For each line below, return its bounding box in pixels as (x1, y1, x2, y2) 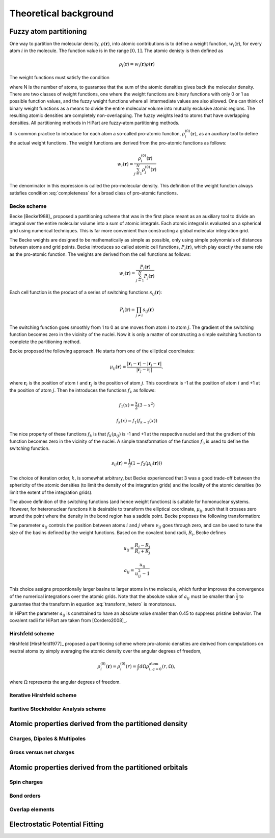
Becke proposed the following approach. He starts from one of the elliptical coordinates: (9, 348, 195, 354)
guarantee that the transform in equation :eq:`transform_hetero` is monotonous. (9, 601, 176, 607)
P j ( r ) (144, 273, 155, 280)
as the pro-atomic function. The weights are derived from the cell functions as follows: (9, 251, 191, 257)
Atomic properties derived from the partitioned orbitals (9, 763, 188, 772)
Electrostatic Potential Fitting (9, 820, 104, 829)
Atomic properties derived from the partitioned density (9, 720, 188, 728)
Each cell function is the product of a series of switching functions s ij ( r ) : (9, 289, 162, 296)
